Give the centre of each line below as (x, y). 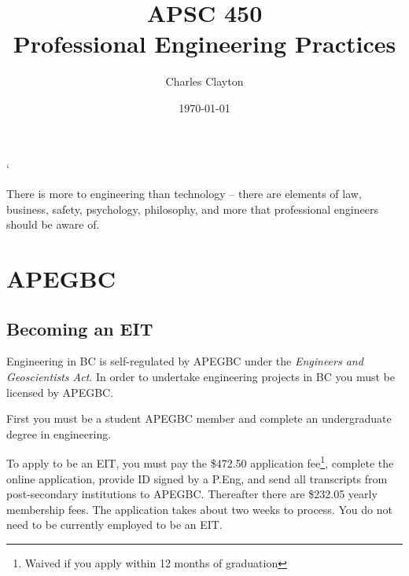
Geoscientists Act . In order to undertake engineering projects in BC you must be (201, 377)
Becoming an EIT (80, 328)
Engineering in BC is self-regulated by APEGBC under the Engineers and (185, 361)
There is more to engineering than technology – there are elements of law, (184, 194)
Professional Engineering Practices (204, 44)
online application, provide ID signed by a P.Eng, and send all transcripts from (197, 478)
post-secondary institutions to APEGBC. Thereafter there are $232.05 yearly (192, 494)
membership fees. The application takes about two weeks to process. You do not (199, 509)
